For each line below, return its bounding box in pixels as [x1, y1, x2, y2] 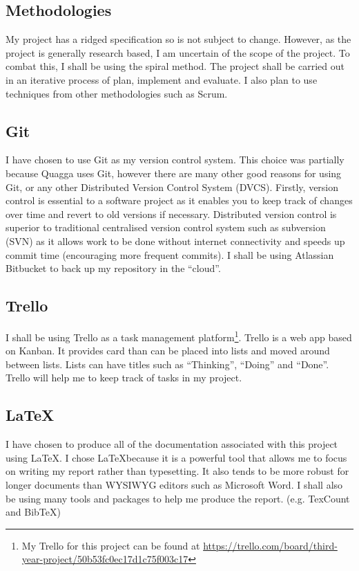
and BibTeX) [6, 505, 61, 519]
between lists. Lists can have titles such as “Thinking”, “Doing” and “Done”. [6, 356, 329, 371]
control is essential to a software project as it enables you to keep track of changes [6, 193, 353, 208]
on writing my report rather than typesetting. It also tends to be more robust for [6, 464, 349, 478]
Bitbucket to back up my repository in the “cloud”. [6, 261, 221, 275]
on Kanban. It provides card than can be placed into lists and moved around [6, 343, 330, 358]
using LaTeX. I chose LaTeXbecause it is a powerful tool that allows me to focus [6, 450, 347, 464]
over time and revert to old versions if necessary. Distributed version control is [6, 206, 337, 221]
